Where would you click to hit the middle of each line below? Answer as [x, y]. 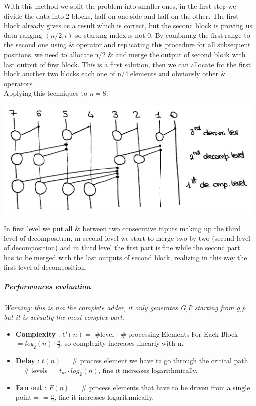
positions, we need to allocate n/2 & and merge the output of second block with [125, 54]
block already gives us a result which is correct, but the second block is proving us [128, 25]
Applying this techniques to [46, 93]
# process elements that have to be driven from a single [165, 387]
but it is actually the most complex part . [64, 317]
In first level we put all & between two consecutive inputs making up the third [122, 228]
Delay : [28, 360]
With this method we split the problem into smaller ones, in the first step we [120, 6]
